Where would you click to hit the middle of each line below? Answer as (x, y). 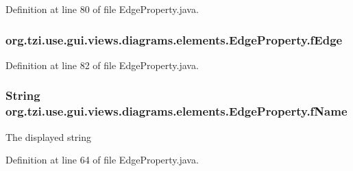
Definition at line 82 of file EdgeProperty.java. (102, 65)
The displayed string (49, 136)
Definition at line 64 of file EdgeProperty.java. (102, 160)
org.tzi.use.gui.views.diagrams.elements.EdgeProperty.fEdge (174, 39)
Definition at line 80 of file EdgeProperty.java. (102, 9)
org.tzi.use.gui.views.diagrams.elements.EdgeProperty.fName (176, 111)
